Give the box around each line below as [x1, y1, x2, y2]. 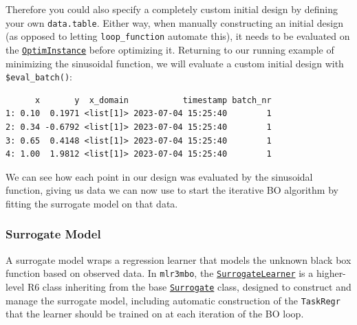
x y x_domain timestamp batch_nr [34, 95, 272, 105]
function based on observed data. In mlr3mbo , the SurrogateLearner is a [6, 266, 314, 280]
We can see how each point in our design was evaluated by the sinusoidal [6, 169, 313, 183]
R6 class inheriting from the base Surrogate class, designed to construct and [27, 280, 351, 294]
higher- [316, 266, 346, 280]
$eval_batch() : [6, 69, 72, 84]
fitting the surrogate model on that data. [6, 196, 178, 210]
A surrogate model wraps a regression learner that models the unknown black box [6, 252, 351, 267]
